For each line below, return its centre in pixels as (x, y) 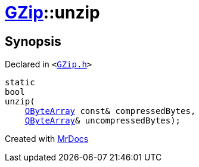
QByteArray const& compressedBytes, (110, 111)
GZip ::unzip (52, 13)
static (20, 83)
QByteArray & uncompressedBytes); (103, 121)
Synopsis (33, 41)
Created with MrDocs (47, 139)
